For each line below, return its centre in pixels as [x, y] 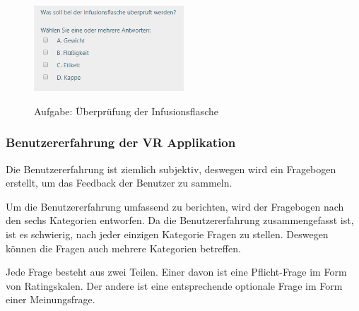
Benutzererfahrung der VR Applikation [121, 142]
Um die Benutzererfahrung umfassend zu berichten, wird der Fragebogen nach [175, 206]
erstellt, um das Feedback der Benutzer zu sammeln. [119, 183]
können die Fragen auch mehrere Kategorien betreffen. [123, 248]
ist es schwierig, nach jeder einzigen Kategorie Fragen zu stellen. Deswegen [167, 234]
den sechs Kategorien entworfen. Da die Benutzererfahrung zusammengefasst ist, [180, 220]
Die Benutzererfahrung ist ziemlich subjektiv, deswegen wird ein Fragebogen [171, 169]
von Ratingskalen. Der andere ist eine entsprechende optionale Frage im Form [174, 285]
